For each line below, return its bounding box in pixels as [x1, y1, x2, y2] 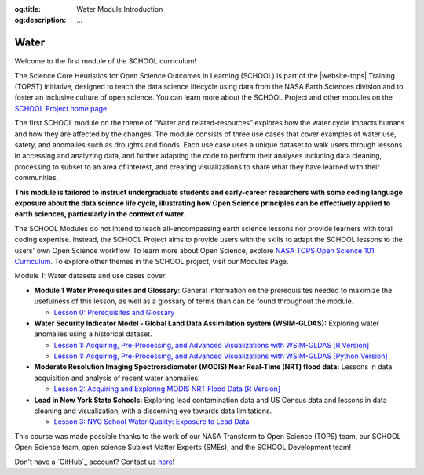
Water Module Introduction [76, 5, 163, 13]
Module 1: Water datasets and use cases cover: [14, 271, 168, 281]
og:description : [14, 16, 67, 25]
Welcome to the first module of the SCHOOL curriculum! [14, 56, 197, 66]
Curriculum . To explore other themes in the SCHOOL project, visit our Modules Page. [14, 256, 289, 266]
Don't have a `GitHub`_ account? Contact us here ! [14, 457, 175, 466]
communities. [14, 173, 59, 183]
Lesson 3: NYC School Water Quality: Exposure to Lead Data [53, 417, 250, 426]
